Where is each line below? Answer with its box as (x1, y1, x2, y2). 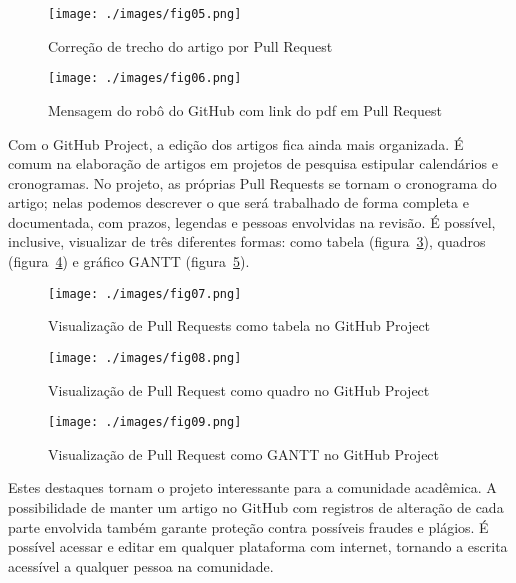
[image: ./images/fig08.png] (48, 350, 242, 365)
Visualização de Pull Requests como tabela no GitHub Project (48, 315, 431, 336)
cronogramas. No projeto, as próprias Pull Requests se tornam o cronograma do (8, 172, 497, 193)
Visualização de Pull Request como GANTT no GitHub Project (48, 443, 440, 464)
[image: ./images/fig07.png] (48, 286, 242, 301)
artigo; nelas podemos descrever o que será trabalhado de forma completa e (8, 192, 469, 213)
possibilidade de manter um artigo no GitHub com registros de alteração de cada (8, 497, 504, 517)
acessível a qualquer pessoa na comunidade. (8, 555, 274, 576)
